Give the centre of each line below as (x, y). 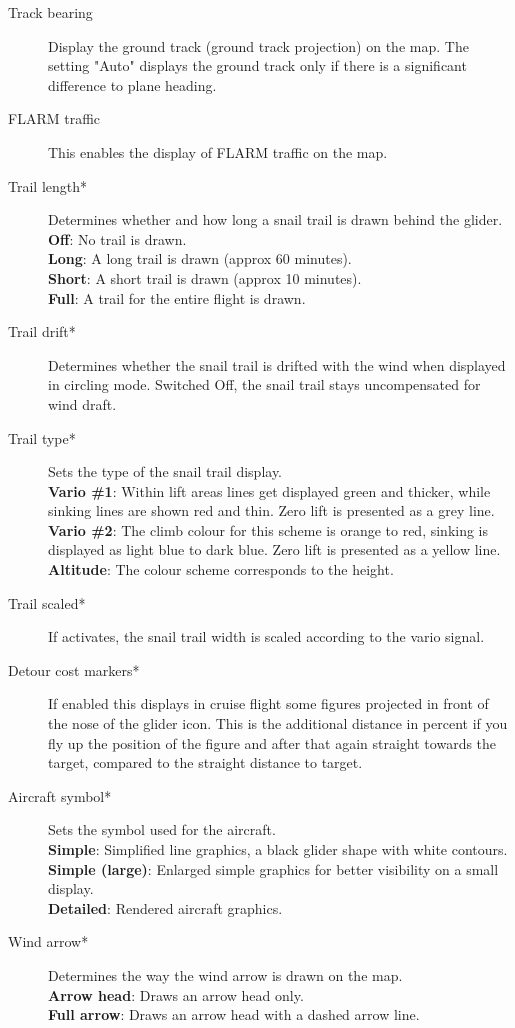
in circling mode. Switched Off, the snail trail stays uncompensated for (264, 384)
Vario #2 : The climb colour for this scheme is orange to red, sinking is (268, 529)
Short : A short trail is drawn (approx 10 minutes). (205, 277)
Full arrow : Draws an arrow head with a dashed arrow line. (234, 1014)
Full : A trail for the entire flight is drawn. (177, 297)
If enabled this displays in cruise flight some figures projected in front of (268, 703)
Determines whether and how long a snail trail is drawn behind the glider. (275, 219)
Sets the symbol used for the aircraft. (162, 829)
